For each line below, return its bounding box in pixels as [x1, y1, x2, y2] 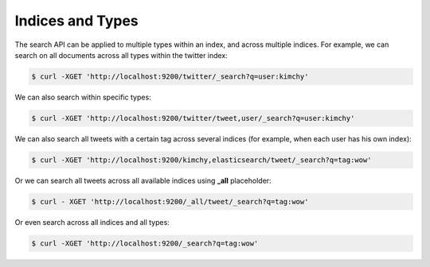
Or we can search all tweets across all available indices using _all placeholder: [14, 176, 272, 185]
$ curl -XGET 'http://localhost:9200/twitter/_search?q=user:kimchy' [31, 72, 309, 81]
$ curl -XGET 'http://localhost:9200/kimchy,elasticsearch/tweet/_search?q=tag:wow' [31, 155, 372, 164]
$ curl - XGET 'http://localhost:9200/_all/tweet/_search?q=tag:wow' [31, 197, 309, 206]
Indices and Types [14, 12, 139, 29]
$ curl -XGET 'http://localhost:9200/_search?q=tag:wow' [31, 238, 259, 248]
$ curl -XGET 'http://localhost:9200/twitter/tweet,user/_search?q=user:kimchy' [31, 114, 355, 122]
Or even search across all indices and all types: [14, 217, 170, 226]
